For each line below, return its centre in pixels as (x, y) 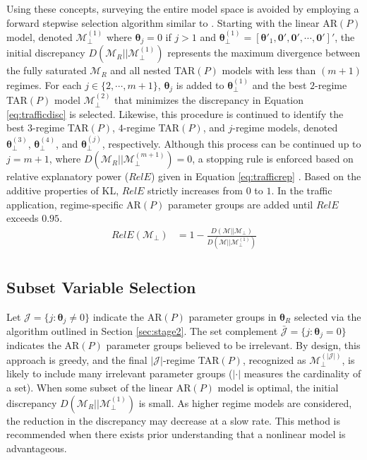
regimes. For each (44, 84)
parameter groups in (233, 316)
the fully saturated (47, 70)
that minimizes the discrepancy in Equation (209, 100)
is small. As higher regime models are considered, (245, 402)
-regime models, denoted (285, 128)
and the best (279, 84)
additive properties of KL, (63, 190)
